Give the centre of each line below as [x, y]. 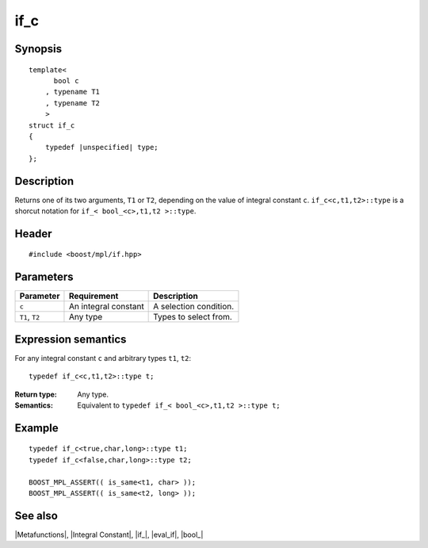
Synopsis [38, 49]
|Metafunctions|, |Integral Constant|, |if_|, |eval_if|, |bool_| [109, 535]
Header [33, 234]
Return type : [36, 394]
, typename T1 [73, 92]
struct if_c [52, 125]
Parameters [44, 277]
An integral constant [106, 307]
